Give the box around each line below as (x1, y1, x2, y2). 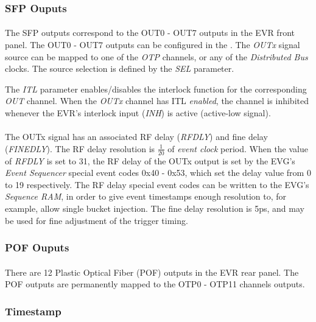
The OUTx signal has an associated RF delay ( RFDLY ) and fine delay (5, 130, 268, 143)
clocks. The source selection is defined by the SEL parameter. (5, 62, 234, 75)
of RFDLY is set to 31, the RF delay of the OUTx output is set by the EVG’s (5, 154, 295, 167)
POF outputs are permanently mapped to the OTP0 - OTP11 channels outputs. (5, 278, 305, 290)
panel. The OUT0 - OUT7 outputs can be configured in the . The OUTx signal (5, 38, 300, 51)
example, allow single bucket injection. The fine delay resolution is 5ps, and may (5, 201, 304, 214)
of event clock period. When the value (167, 142, 308, 155)
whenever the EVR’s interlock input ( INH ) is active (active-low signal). (5, 107, 271, 119)
